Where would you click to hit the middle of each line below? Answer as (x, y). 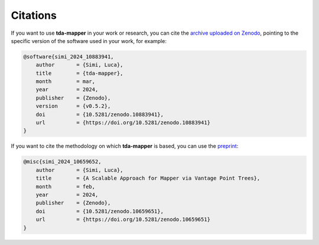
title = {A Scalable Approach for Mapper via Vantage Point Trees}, (148, 178)
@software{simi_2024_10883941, (69, 57)
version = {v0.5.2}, (73, 106)
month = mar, (66, 82)
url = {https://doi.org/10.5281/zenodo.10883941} (123, 123)
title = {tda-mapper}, (79, 73)
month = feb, (66, 186)
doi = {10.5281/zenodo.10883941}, (100, 114)
